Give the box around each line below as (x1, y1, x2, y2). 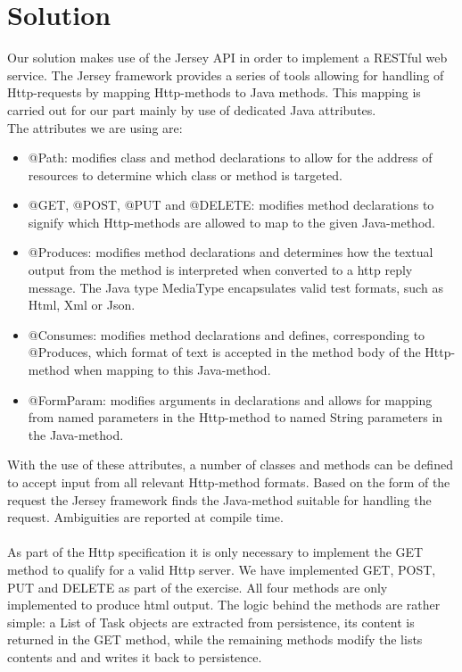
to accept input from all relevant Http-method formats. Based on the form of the (7, 473, 450, 491)
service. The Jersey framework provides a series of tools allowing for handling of (7, 65, 444, 84)
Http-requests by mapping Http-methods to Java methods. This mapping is (7, 83, 421, 102)
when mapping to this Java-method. (73, 361, 271, 379)
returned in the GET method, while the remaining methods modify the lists (7, 630, 423, 649)
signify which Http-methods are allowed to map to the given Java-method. (28, 212, 435, 231)
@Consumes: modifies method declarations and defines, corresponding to (28, 325, 425, 344)
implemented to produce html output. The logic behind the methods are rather (7, 595, 441, 614)
